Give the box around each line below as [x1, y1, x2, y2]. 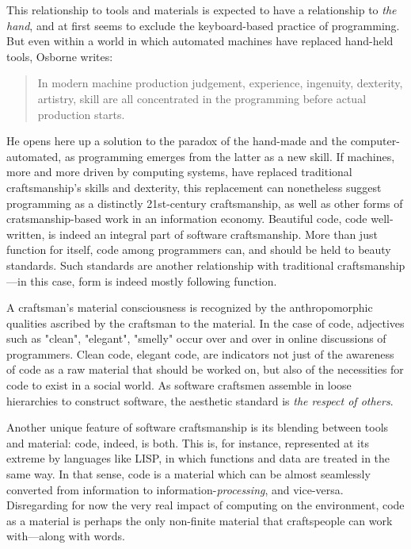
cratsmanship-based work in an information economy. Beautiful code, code [6, 210, 367, 227]
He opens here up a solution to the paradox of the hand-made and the [6, 132, 347, 149]
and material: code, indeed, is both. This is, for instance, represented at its [6, 434, 369, 451]
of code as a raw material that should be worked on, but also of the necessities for [6, 361, 404, 378]
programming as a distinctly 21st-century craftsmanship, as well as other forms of [6, 194, 403, 211]
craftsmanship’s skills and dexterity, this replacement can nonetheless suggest [6, 179, 382, 195]
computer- [350, 132, 400, 149]
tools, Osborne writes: [6, 48, 113, 64]
